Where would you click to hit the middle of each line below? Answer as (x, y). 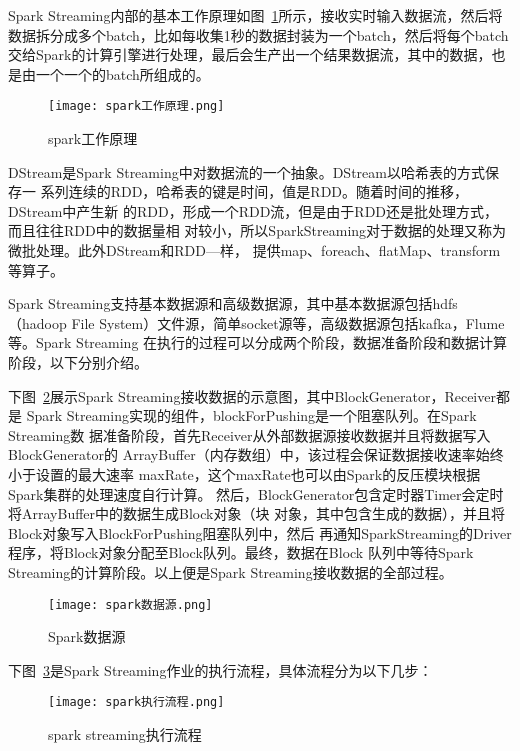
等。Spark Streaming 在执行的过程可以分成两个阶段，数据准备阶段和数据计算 (258, 342)
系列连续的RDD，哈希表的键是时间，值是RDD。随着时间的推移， (254, 191)
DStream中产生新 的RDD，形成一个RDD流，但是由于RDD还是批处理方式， (253, 210)
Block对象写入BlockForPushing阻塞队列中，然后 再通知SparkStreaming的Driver (260, 532)
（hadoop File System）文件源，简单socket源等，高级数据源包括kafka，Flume (256, 322)
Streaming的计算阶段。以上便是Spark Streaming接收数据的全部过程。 (230, 571)
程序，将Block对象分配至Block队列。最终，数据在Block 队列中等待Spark (241, 552)
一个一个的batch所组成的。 (122, 73)
